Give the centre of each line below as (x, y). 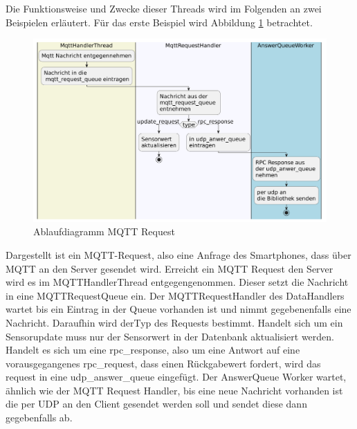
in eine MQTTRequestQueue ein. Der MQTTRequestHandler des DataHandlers (175, 295)
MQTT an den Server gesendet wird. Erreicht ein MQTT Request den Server (170, 268)
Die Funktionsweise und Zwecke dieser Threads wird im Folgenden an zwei (164, 8)
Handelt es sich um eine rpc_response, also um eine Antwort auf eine (153, 350)
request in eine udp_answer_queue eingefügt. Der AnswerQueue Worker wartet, (176, 377)
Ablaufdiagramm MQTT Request (104, 231)
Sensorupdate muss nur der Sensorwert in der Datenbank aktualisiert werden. (170, 336)
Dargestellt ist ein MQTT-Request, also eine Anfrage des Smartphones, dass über (178, 254)
